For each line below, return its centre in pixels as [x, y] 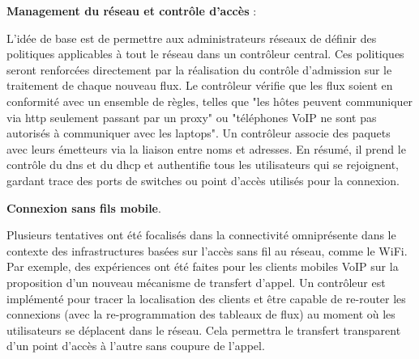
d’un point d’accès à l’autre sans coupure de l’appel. [136, 346]
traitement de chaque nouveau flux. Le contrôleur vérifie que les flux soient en [200, 85]
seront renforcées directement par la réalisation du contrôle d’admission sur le [199, 69]
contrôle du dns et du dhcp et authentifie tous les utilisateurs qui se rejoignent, [203, 165]
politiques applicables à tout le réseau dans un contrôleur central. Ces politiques [205, 54]
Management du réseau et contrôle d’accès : [132, 11]
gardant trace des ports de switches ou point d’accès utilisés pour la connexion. [203, 180]
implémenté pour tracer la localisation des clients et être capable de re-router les [206, 298]
